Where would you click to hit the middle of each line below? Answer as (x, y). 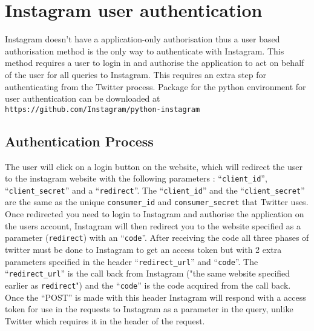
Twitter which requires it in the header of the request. (105, 320)
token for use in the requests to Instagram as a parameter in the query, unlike (149, 309)
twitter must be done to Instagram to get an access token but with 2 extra (143, 249)
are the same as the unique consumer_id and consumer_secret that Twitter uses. (157, 202)
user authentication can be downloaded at (83, 98)
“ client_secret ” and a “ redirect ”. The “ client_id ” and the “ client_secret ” (155, 190)
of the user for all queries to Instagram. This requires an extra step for (136, 74)
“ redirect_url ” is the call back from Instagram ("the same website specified (148, 273)
